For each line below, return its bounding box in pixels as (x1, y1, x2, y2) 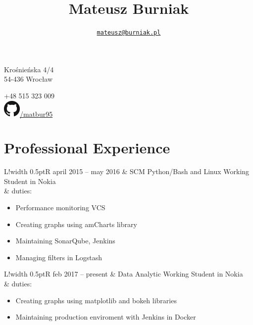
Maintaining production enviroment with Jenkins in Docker (15, 312, 196, 322)
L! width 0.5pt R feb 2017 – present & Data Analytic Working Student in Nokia (4, 269, 243, 279)
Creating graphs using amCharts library (15, 219, 137, 229)
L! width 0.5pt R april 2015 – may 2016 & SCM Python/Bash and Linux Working (4, 166, 250, 177)
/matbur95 (20, 108, 53, 119)
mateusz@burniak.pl (97, 29, 161, 37)
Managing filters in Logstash (15, 252, 102, 262)
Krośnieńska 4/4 (4, 64, 54, 74)
